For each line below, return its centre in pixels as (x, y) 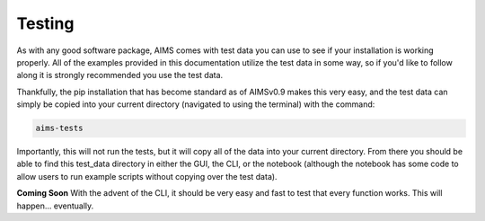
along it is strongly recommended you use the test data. (120, 75)
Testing (45, 23)
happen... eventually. (55, 206)
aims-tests (59, 128)
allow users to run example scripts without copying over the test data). (147, 176)
